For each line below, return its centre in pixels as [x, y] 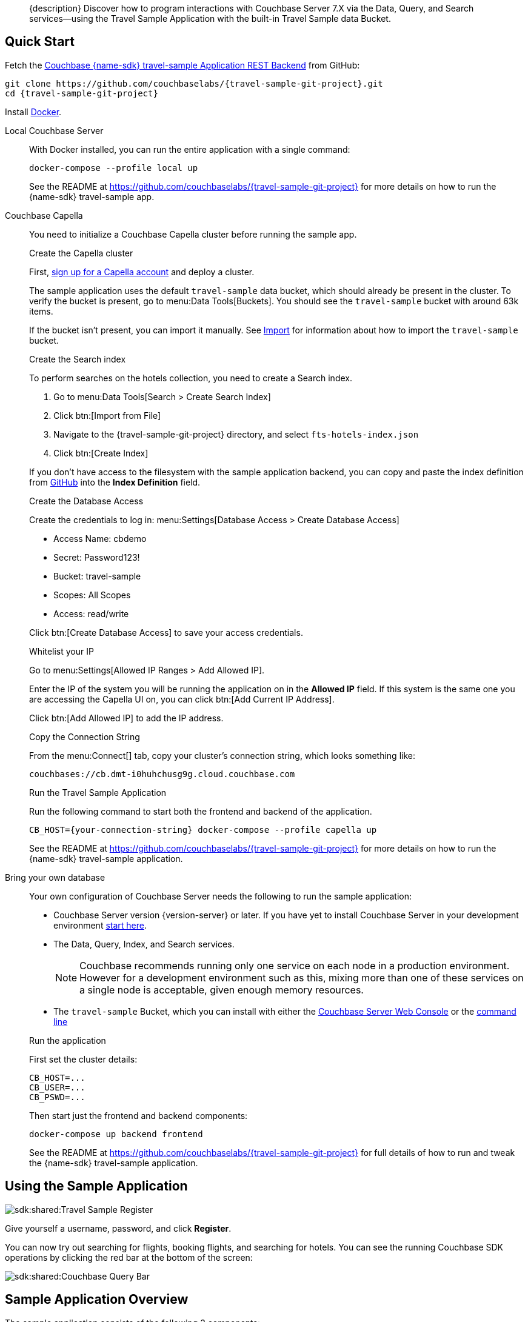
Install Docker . [33, 112]
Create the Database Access [86, 501]
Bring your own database [55, 877]
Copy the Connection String [85, 736]
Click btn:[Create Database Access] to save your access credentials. [166, 632]
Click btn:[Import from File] [107, 415]
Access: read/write [91, 613]
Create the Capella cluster [81, 253]
